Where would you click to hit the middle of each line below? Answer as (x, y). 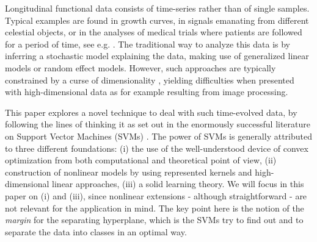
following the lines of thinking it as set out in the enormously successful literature (158, 124)
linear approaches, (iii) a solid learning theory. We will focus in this (178, 184)
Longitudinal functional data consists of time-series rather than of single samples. (157, 8)
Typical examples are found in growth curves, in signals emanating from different (157, 20)
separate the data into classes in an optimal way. (96, 231)
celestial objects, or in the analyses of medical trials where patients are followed (154, 32)
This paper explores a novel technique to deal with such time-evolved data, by (151, 112)
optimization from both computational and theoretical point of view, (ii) (141, 160)
